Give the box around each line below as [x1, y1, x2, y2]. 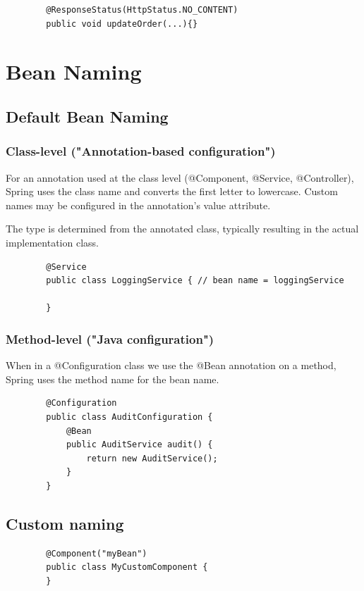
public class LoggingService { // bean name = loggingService [46, 275, 344, 286]
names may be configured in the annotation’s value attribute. [6, 197, 271, 212]
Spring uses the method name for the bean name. [6, 371, 219, 386]
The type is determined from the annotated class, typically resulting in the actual [6, 221, 359, 236]
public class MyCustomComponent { [46, 562, 208, 573]
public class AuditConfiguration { [46, 411, 213, 422]
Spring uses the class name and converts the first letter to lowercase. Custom [6, 184, 338, 199]
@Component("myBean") [46, 548, 147, 559]
